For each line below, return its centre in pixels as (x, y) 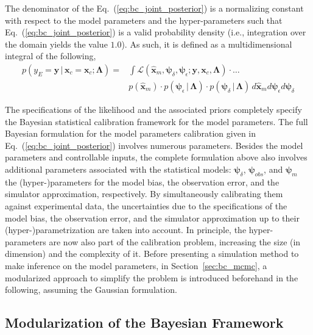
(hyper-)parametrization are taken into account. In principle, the (126, 230)
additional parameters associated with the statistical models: (118, 169)
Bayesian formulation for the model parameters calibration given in (131, 133)
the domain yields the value (56, 44)
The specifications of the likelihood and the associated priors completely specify (153, 110)
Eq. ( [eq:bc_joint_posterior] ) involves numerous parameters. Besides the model (154, 145)
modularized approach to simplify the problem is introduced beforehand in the (152, 277)
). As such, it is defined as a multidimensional (207, 44)
